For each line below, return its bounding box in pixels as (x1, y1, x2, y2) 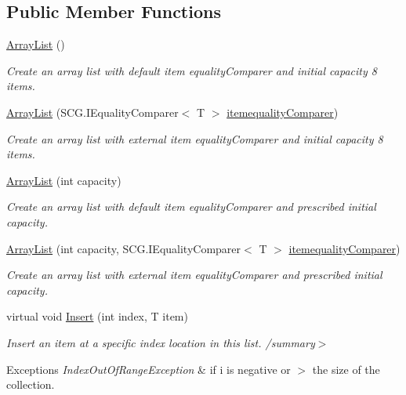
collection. (6, 376, 55, 393)
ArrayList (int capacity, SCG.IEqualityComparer (6, 240, 241, 256)
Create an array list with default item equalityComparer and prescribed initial (6, 198, 376, 215)
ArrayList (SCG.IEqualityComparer (6, 103, 179, 120)
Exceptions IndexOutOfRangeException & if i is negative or (6, 361, 291, 377)
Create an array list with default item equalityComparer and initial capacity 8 (6, 62, 377, 78)
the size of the (312, 361, 380, 377)
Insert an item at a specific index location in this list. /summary (6, 334, 315, 350)
